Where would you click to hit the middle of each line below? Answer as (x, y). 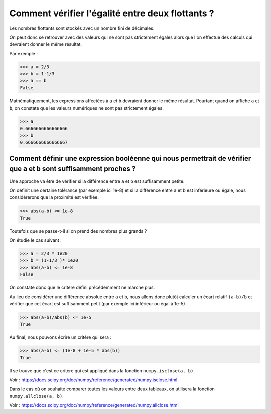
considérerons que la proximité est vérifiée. (54, 197)
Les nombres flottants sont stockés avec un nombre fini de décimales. (82, 28)
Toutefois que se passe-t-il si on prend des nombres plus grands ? (78, 231)
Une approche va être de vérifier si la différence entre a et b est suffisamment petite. (97, 181)
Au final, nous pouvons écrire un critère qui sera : (60, 337)
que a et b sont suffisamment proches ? (73, 169)
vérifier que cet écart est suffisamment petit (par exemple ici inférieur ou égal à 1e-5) (97, 303)
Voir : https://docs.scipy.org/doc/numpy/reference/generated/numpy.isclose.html (93, 380)
